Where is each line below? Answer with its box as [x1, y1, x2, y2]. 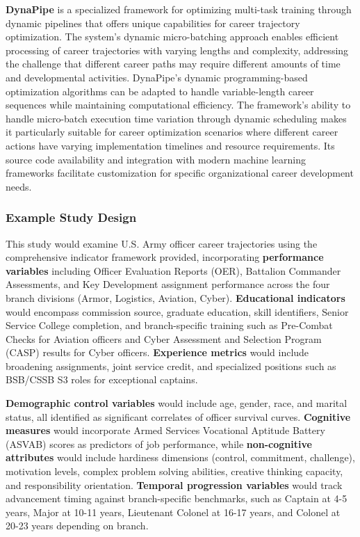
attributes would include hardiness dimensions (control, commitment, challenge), [6, 450, 355, 465]
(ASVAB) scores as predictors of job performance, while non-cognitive [6, 436, 312, 451]
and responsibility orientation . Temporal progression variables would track [6, 477, 343, 492]
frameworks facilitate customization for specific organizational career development [6, 166, 354, 180]
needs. [6, 179, 32, 193]
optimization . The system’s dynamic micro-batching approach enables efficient [6, 29, 339, 44]
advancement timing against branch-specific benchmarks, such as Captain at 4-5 [6, 491, 347, 506]
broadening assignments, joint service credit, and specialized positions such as [6, 358, 336, 373]
